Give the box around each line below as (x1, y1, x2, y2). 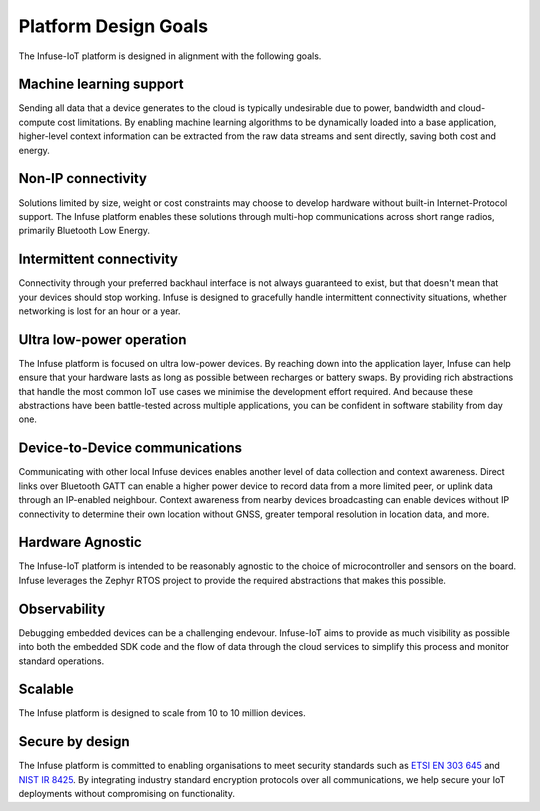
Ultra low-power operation (18, 331, 187, 348)
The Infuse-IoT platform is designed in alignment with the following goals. (18, 50, 322, 62)
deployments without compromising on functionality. (18, 788, 235, 800)
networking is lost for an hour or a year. (18, 305, 181, 317)
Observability (18, 600, 106, 617)
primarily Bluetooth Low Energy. (18, 225, 150, 237)
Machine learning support (18, 76, 184, 93)
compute (18, 116, 56, 128)
